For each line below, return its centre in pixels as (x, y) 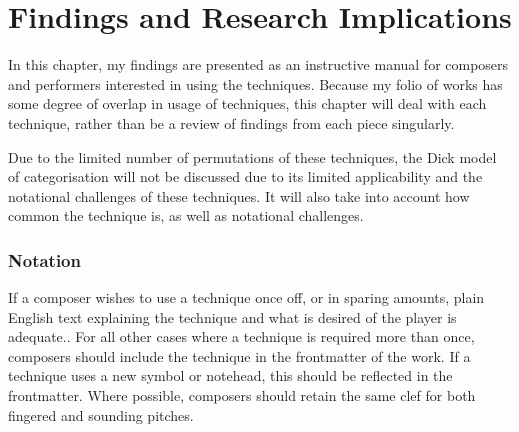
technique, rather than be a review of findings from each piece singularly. (231, 122)
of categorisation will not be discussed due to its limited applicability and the (245, 176)
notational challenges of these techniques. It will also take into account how (239, 195)
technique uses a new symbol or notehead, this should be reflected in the (230, 375)
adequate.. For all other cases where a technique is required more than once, (241, 336)
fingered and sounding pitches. (101, 414)
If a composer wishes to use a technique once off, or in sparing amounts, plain (246, 297)
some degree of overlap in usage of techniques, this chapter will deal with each (247, 103)
